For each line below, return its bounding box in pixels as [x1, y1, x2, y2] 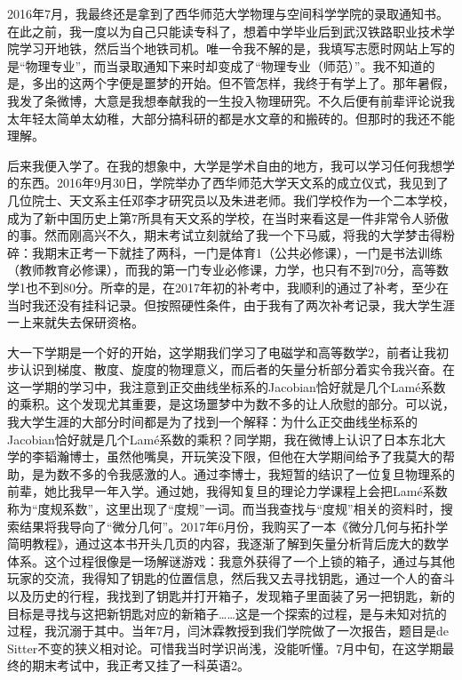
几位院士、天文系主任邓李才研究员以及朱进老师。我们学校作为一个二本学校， [7, 190, 455, 209]
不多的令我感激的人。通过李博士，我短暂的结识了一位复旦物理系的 [68, 464, 455, 483]
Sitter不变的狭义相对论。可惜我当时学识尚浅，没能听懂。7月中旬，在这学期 [7, 638, 442, 657]
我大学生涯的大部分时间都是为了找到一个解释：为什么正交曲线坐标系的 [7, 412, 418, 431]
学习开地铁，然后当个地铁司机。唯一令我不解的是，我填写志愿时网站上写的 [19, 39, 455, 58]
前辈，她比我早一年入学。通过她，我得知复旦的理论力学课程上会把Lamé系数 [7, 482, 448, 500]
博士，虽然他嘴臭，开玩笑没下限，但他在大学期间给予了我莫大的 [68, 447, 442, 466]
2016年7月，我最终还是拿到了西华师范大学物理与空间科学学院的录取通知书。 [7, 4, 449, 22]
